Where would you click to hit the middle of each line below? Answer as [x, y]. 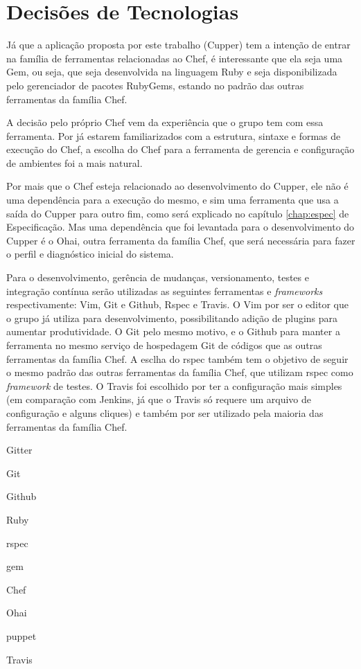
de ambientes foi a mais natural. [74, 162]
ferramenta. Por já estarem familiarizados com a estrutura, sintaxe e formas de [174, 135]
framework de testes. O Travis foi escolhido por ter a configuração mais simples [174, 385]
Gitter [19, 450]
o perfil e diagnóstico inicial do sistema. [90, 254]
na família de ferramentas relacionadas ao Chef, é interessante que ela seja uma [175, 58]
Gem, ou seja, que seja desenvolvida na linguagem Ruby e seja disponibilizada [172, 72]
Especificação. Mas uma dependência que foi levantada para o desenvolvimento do [180, 227]
